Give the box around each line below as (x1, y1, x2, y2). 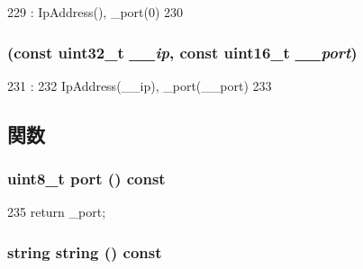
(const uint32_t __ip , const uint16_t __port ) (7, 40, 358, 63)
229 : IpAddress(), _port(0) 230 (7, 3, 184, 21)
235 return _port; (7, 202, 106, 221)
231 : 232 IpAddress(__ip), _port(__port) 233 (7, 76, 272, 94)
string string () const (7, 240, 162, 263)
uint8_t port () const (7, 167, 166, 190)
